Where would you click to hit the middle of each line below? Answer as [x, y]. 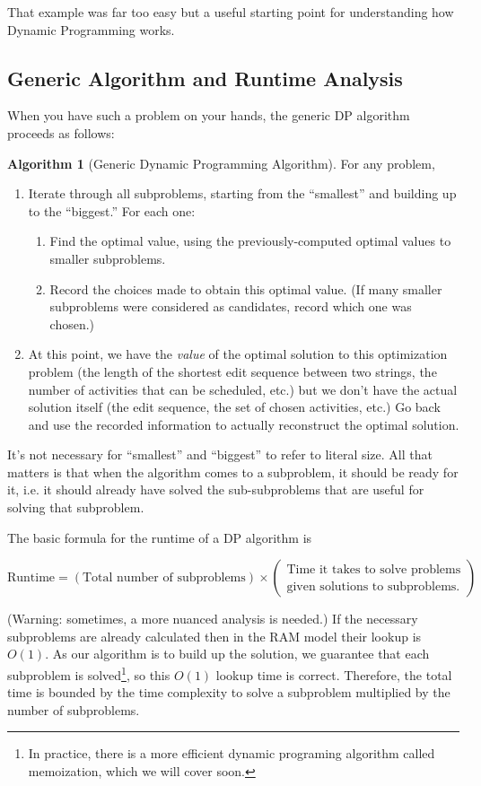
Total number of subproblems [164, 578]
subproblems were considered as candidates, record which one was [231, 306]
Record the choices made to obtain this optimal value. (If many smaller [246, 288]
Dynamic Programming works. [91, 29]
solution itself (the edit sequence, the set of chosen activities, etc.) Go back [234, 407]
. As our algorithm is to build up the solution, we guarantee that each [237, 654]
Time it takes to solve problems [374, 569]
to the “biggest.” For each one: [112, 210]
